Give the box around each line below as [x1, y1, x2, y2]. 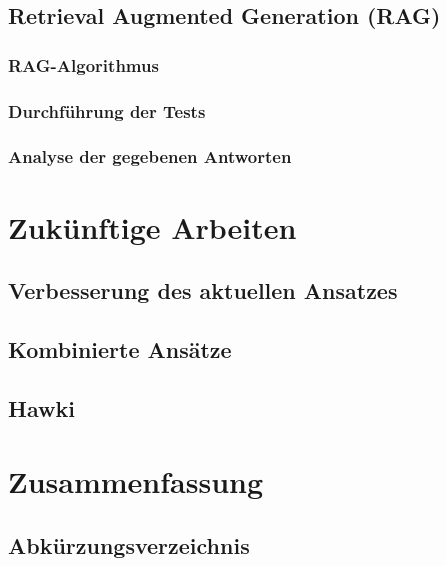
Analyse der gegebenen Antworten [8, 144, 292, 169]
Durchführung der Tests [8, 98, 206, 123]
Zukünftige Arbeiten [8, 206, 297, 247]
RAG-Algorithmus [8, 52, 159, 77]
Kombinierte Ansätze [8, 333, 232, 364]
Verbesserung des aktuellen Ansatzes [8, 275, 398, 306]
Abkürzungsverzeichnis [8, 529, 250, 560]
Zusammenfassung [8, 461, 264, 502]
